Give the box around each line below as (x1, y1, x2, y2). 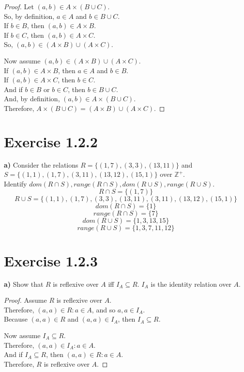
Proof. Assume (4, 295, 47, 305)
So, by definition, (4, 11, 55, 21)
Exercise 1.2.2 (4, 131, 98, 151)
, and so (91, 304, 116, 314)
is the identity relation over (151, 279, 231, 289)
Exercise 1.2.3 (4, 250, 98, 270)
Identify (4, 178, 27, 188)
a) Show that (4, 279, 44, 289)
